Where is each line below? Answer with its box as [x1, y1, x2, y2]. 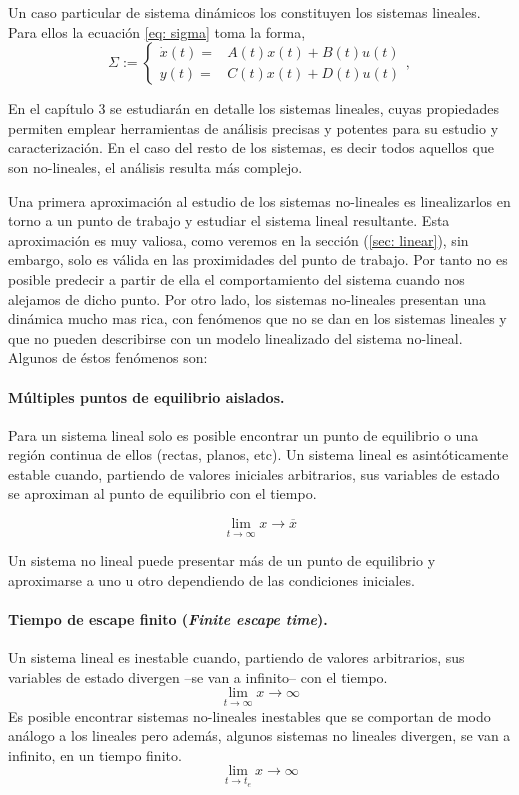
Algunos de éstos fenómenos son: [8, 347, 208, 368]
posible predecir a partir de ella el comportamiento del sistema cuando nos [8, 268, 465, 289]
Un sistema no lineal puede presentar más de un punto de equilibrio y [8, 550, 436, 571]
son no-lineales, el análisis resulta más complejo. [8, 156, 303, 177]
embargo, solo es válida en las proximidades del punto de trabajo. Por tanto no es [8, 249, 508, 270]
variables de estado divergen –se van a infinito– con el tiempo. [8, 666, 388, 687]
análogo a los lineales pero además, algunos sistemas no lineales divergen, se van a [8, 725, 511, 746]
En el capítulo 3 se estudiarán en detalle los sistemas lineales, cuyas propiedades [8, 98, 499, 119]
